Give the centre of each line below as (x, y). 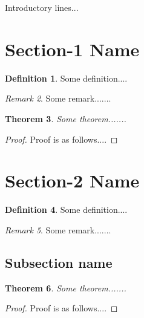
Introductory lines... (42, 7)
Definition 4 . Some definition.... (66, 209)
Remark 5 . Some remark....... (58, 229)
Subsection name (59, 262)
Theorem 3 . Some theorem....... (66, 118)
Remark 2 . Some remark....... (58, 98)
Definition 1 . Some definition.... (66, 78)
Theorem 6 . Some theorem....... (66, 287)
